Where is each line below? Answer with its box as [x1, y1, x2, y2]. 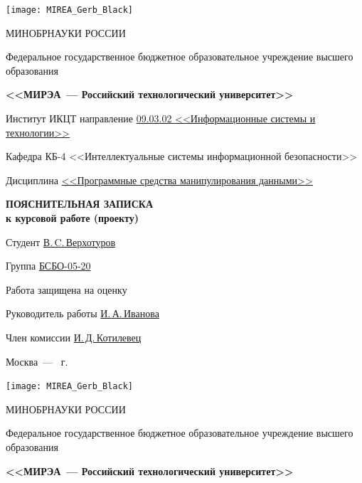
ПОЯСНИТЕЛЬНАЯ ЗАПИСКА [6, 196, 154, 211]
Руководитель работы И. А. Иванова [6, 306, 159, 321]
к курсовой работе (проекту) [6, 211, 139, 225]
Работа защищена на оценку [6, 282, 127, 297]
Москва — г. [6, 354, 68, 368]
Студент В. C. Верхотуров [6, 234, 116, 249]
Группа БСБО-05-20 [6, 258, 91, 273]
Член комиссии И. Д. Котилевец [6, 329, 142, 344]
